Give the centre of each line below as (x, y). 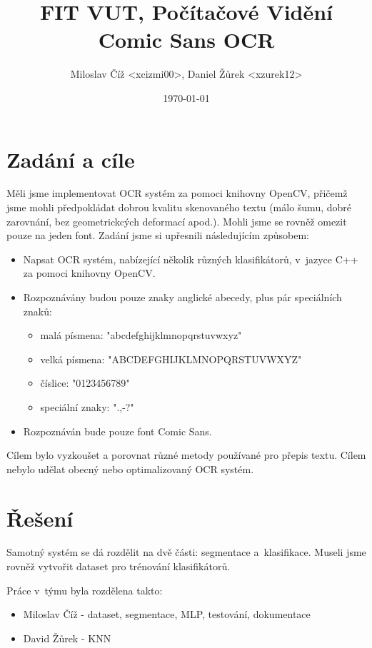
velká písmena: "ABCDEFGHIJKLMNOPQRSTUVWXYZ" (171, 359)
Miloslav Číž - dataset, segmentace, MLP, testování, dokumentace (167, 614)
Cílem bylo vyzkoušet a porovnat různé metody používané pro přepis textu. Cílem (186, 455)
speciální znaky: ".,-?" (87, 406)
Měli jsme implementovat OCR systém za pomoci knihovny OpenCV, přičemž (177, 193)
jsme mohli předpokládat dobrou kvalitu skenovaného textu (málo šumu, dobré (179, 207)
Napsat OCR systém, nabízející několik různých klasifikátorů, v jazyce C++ (191, 259)
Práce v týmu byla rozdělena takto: (85, 590)
